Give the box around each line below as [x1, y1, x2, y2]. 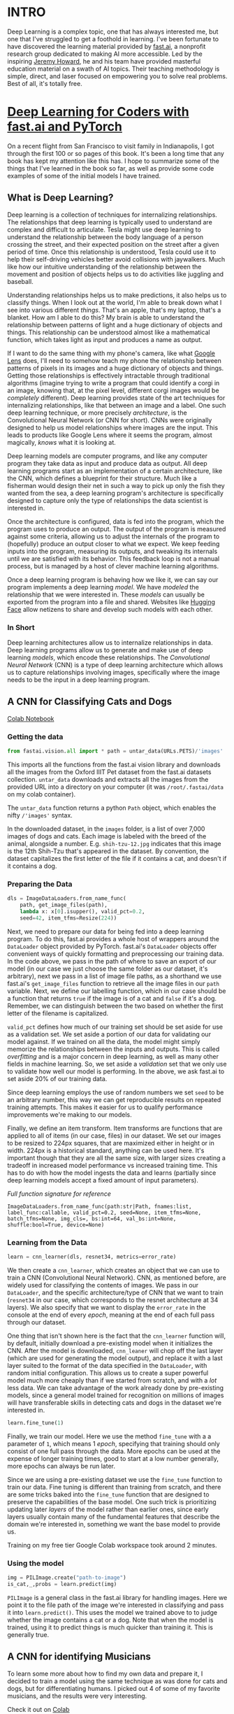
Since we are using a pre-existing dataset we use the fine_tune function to [7, 1475, 223, 1483]
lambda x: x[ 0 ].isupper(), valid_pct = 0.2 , [20, 908, 145, 915]
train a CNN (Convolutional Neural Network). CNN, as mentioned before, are [7, 1273, 227, 1282]
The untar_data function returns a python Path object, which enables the [7, 804, 217, 812]
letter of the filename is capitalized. [7, 1008, 109, 1017]
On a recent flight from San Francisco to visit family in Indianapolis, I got [7, 141, 214, 150]
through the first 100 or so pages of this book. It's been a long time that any [7, 149, 225, 157]
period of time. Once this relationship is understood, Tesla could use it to [7, 248, 217, 256]
